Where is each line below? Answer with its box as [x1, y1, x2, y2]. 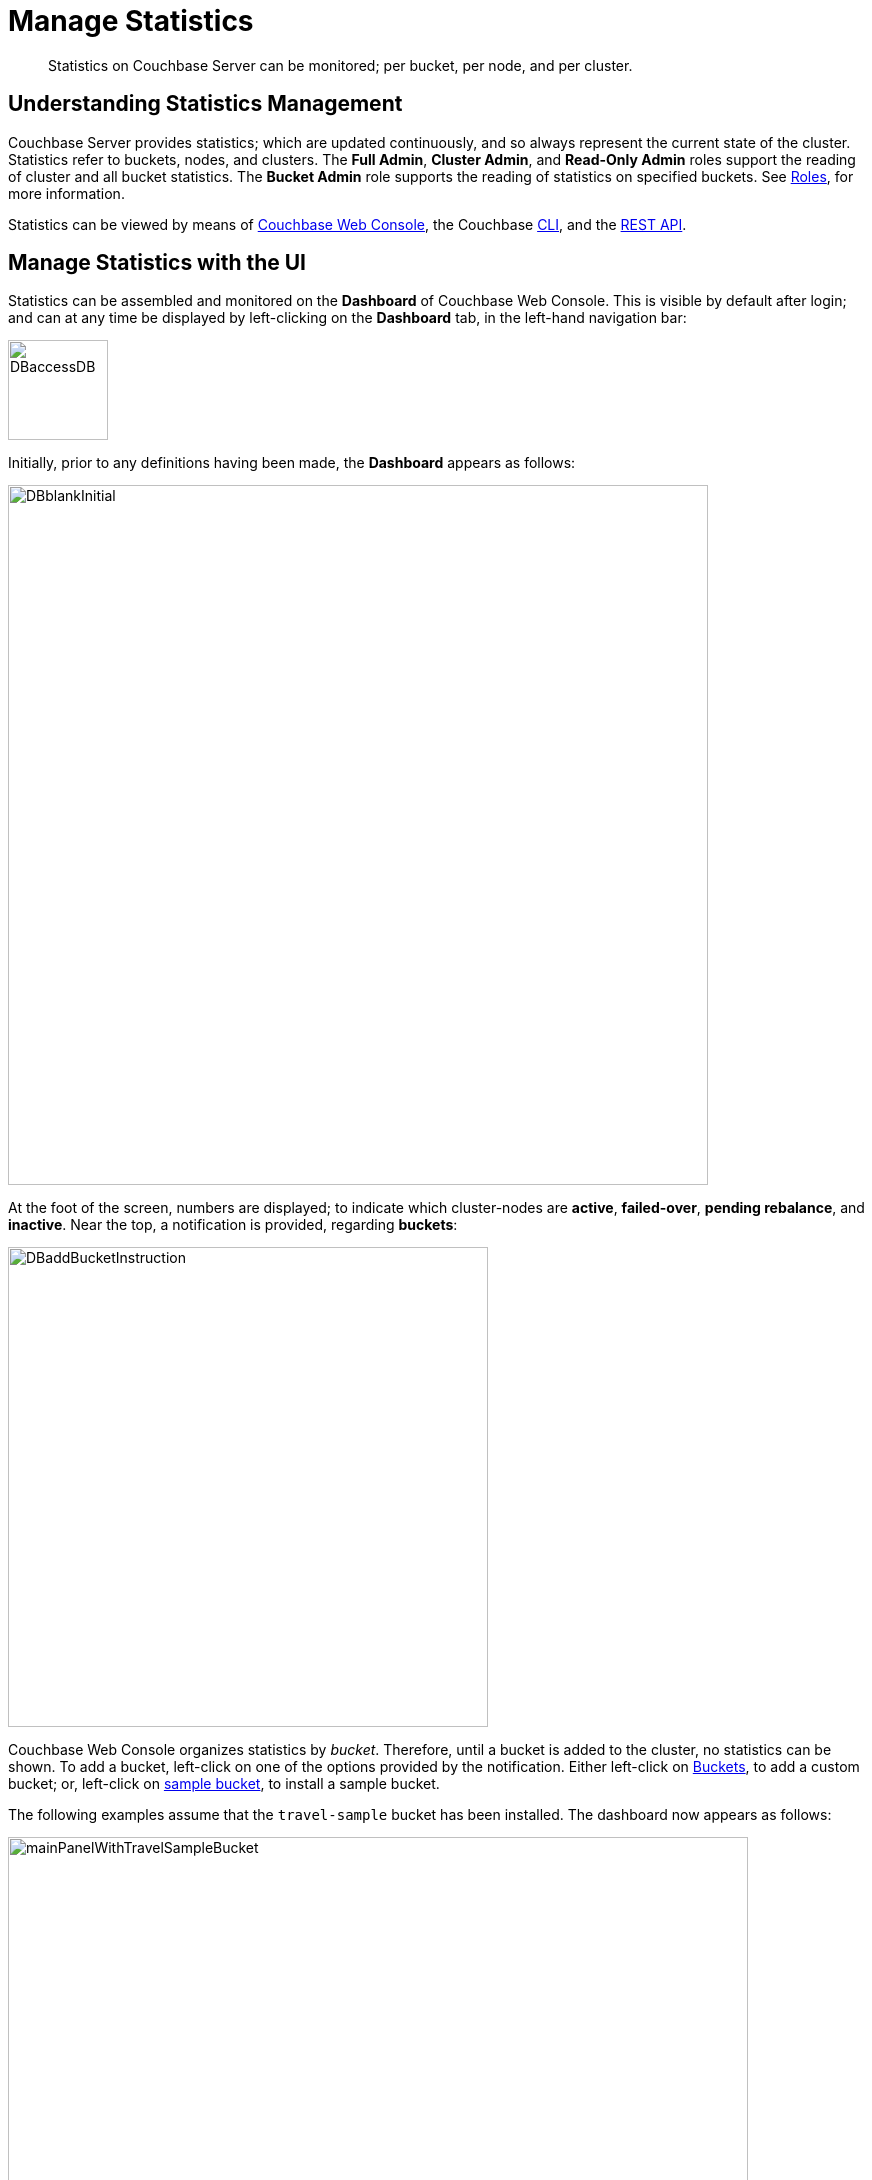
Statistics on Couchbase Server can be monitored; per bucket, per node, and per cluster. [48, 56, 633, 74]
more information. [8, 184, 125, 202]
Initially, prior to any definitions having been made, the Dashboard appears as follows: [8, 454, 576, 472]
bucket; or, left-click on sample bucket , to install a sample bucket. [8, 1775, 440, 1793]
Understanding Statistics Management [8, 91, 403, 117]
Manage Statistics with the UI [8, 250, 307, 276]
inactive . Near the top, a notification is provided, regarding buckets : [8, 1216, 458, 1234]
